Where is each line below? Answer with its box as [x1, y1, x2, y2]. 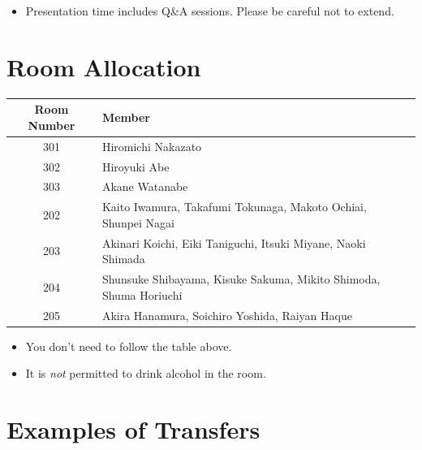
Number [28, 116, 75, 133]
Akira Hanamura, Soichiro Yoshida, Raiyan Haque [101, 306, 352, 323]
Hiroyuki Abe [101, 158, 170, 175]
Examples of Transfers [6, 412, 261, 445]
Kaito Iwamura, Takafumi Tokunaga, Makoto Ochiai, [101, 198, 367, 215]
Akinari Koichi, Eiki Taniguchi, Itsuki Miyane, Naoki [101, 234, 366, 251]
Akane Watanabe [101, 178, 188, 195]
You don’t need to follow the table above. [25, 337, 232, 354]
